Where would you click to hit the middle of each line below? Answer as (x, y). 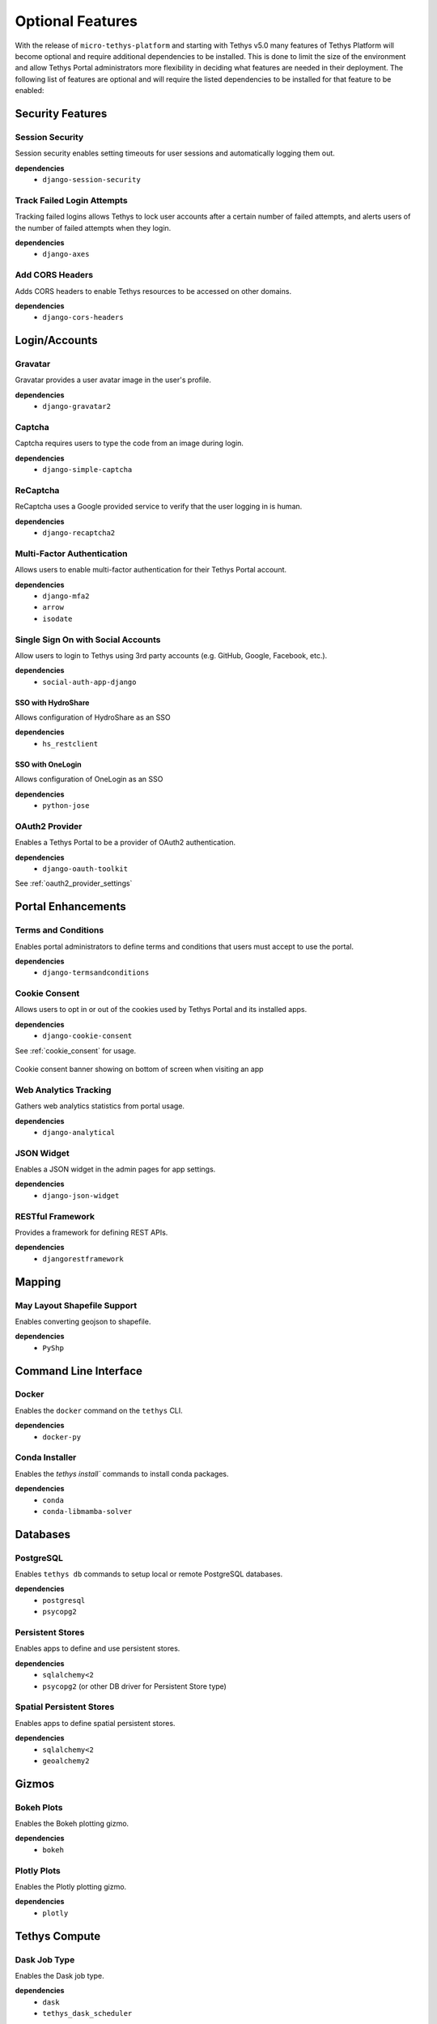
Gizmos (35, 1784)
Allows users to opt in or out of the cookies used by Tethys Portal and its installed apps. (161, 1010)
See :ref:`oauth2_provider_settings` (74, 883)
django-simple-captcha (87, 470)
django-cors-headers (83, 317)
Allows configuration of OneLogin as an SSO (89, 779)
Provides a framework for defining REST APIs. (91, 1232)
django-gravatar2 (76, 406)
